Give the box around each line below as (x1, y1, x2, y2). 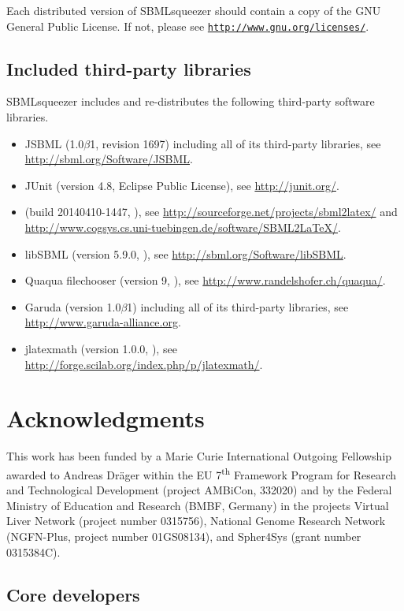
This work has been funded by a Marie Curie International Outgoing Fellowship (6, 448, 392, 464)
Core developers (6, 582, 140, 606)
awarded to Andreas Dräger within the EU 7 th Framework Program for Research (6, 464, 397, 482)
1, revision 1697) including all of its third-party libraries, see (90, 135, 381, 151)
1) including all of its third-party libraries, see (127, 298, 349, 315)
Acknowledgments (6, 402, 205, 434)
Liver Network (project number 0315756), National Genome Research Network (6, 512, 386, 529)
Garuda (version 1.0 (24, 298, 121, 315)
